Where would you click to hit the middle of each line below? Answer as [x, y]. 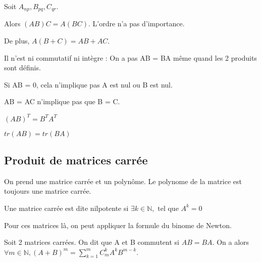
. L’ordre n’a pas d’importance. [136, 24]
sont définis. [22, 68]
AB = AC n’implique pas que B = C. [62, 101]
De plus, [17, 41]
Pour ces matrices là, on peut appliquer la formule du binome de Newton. [118, 225]
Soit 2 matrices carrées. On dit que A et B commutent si [92, 242]
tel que [168, 209]
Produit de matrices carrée [76, 160]
